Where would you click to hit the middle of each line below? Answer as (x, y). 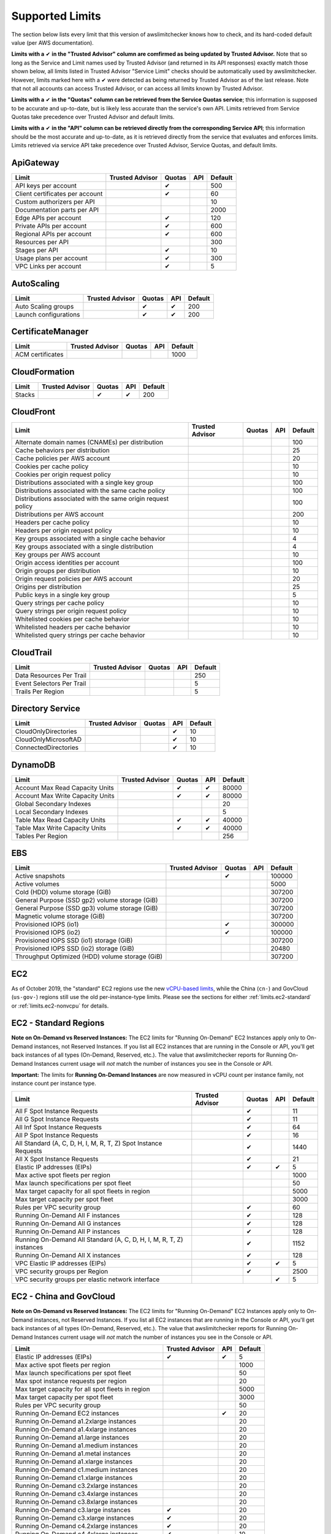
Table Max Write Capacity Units (61, 828)
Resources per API (42, 242)
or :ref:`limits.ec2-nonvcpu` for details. (60, 1006)
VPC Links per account (48, 266)
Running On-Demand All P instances (68, 1231)
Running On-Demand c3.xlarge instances (74, 1517)
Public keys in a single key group (62, 595)
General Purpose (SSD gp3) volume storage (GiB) (87, 908)
